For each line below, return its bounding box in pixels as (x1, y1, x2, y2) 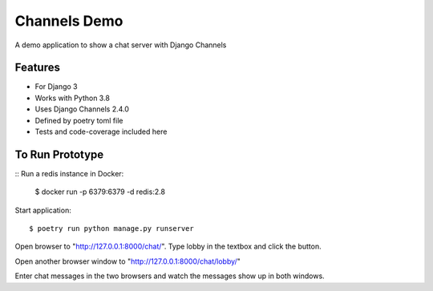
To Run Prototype (14, 148, 104, 161)
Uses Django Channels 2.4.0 (34, 104, 130, 114)
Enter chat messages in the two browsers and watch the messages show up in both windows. (14, 271, 325, 281)
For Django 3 (34, 82, 78, 91)
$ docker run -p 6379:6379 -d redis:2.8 (34, 187, 166, 196)
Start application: (14, 205, 71, 215)
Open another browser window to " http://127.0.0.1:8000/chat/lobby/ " (14, 257, 241, 266)
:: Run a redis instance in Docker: (14, 168, 124, 178)
